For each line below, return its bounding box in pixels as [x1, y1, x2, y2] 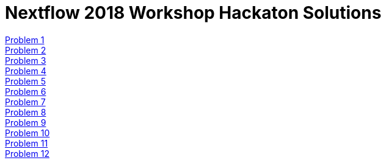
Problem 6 [5, 86, 46, 97]
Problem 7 [5, 96, 46, 107]
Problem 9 [5, 117, 46, 128]
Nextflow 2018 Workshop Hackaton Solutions [5, 2, 382, 23]
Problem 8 [5, 106, 46, 117]
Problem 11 [5, 137, 48, 148]
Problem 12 [5, 148, 49, 159]
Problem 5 [5, 75, 46, 86]
